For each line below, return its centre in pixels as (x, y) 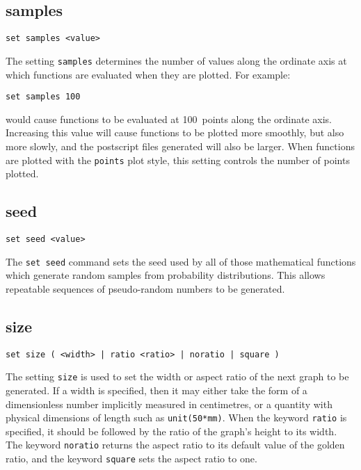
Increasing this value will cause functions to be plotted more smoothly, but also (175, 132)
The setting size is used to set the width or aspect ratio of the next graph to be (177, 376)
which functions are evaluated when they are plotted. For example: (148, 74)
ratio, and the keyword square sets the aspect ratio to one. (131, 459)
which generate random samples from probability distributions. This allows (166, 275)
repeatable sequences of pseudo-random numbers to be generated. (145, 288)
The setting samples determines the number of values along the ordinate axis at (176, 60)
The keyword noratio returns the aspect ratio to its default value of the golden (175, 445)
